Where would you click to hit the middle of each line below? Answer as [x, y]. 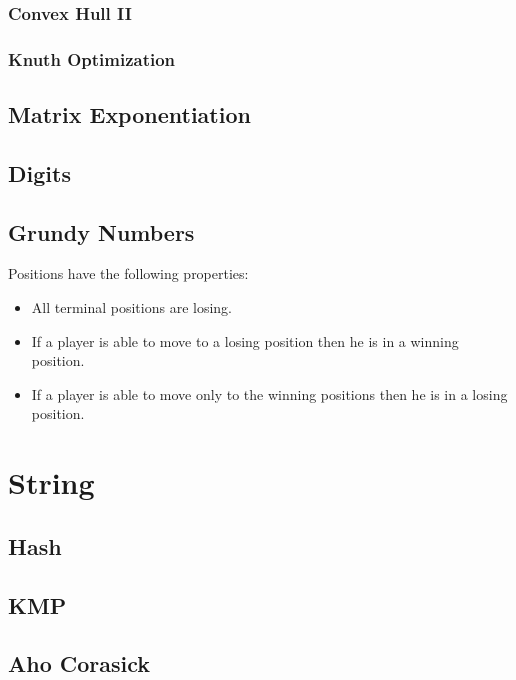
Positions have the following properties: [128, 273]
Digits [39, 172]
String [51, 482]
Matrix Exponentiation [129, 114]
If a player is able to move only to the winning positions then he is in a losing [269, 393]
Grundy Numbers [101, 231]
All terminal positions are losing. [132, 307]
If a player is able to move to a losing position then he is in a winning [245, 340]
